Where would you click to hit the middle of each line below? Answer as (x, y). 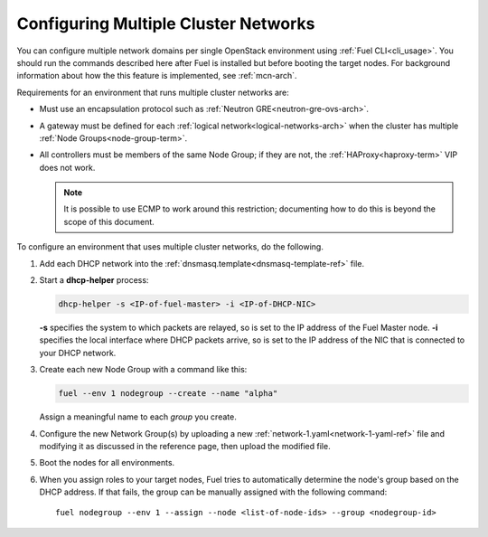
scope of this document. (109, 221)
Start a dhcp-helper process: (94, 280)
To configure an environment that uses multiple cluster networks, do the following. (170, 247)
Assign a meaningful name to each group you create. (138, 417)
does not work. (67, 167)
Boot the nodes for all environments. (107, 463)
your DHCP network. (78, 353)
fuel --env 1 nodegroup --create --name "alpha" (168, 394)
